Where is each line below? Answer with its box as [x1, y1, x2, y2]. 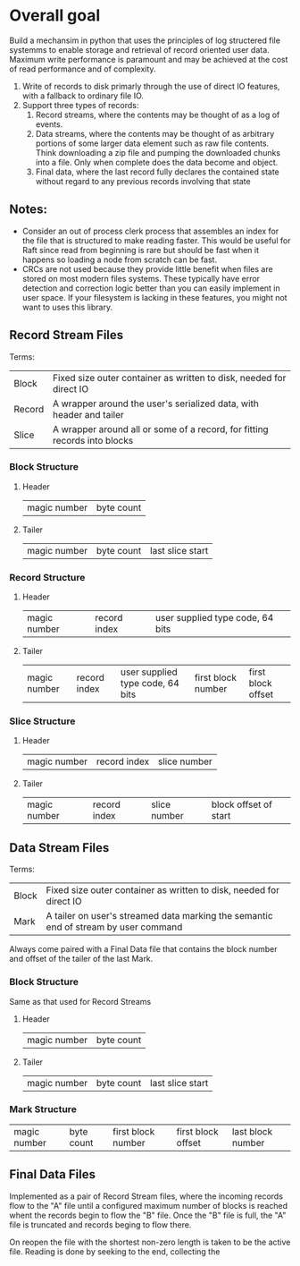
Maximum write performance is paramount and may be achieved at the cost [9, 54, 288, 64]
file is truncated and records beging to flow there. [9, 1219, 192, 1230]
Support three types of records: [21, 99, 139, 110]
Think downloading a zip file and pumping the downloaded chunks [35, 147, 281, 157]
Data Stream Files [9, 840, 110, 855]
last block [231, 1125, 273, 1137]
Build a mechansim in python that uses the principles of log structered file [9, 35, 281, 46]
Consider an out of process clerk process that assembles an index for [21, 225, 279, 236]
